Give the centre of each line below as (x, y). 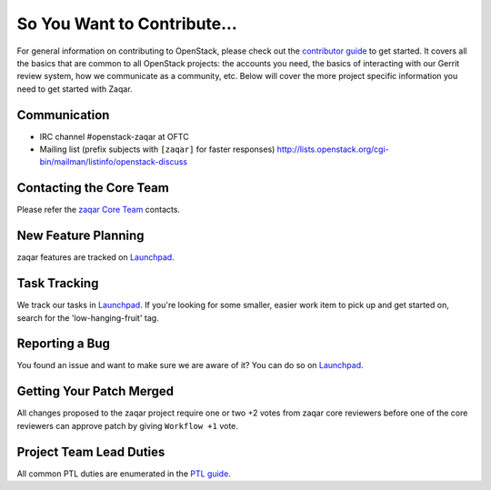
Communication (63, 115)
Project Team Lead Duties (91, 451)
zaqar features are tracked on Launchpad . (95, 257)
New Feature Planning (80, 236)
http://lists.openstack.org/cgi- (333, 149)
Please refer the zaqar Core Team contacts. (99, 210)
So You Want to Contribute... (127, 24)
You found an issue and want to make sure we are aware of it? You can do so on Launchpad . (190, 365)
